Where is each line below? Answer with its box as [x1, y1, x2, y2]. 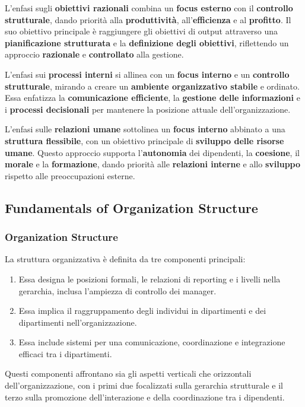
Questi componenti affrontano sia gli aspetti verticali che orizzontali [5, 367, 252, 380]
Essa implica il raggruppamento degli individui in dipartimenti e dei [18, 304, 266, 317]
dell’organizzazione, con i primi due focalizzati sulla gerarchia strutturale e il [5, 379, 284, 392]
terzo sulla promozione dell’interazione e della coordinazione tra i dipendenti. [5, 390, 285, 403]
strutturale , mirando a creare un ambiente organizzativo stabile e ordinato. [5, 80, 300, 92]
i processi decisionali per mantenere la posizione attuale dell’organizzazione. [5, 103, 291, 115]
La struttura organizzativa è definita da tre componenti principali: [5, 253, 246, 265]
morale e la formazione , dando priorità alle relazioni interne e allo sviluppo [5, 158, 301, 170]
